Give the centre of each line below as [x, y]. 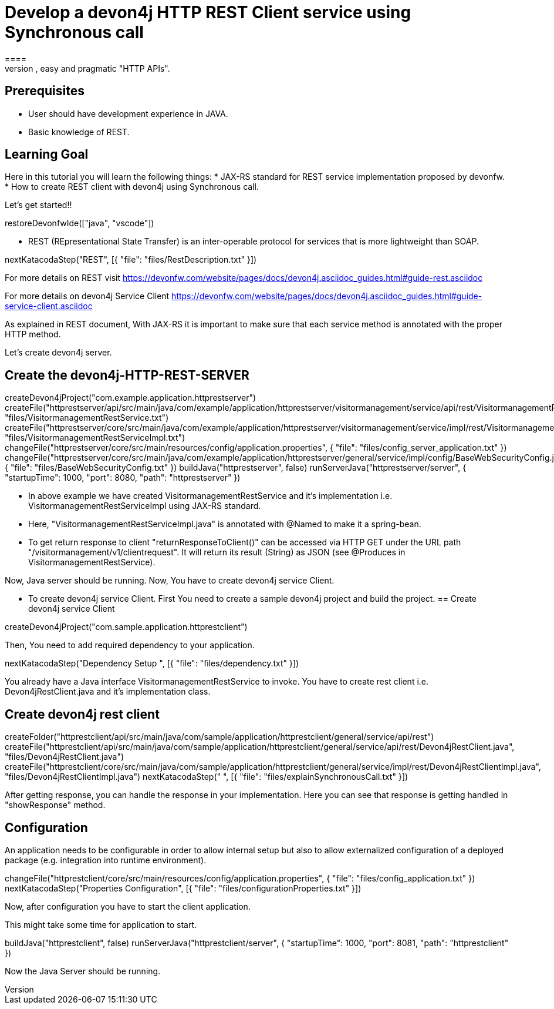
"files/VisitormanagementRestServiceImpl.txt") [95, 438]
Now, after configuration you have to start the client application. [128, 906]
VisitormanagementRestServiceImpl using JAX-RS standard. [145, 506]
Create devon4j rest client [82, 714]
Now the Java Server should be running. [83, 971]
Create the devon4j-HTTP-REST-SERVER [127, 375]
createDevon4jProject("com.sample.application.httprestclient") [126, 627]
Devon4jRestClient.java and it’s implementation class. [108, 692]
